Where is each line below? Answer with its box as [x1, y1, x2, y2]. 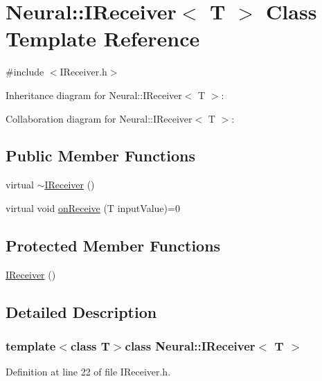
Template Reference [6, 24, 200, 53]
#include [6, 64, 44, 79]
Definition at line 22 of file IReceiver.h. [6, 364, 171, 379]
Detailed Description [6, 301, 157, 322]
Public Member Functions [6, 145, 195, 166]
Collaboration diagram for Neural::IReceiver [6, 111, 193, 125]
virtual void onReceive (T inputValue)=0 [6, 200, 180, 215]
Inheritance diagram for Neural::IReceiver [6, 87, 182, 102]
